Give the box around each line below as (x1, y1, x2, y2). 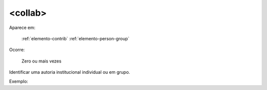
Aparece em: (9, 25, 36, 30)
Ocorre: (9, 47, 25, 53)
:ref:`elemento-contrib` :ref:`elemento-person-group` (21, 35, 130, 41)
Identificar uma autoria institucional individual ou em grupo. (9, 69, 131, 75)
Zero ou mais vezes (21, 58, 62, 64)
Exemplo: (9, 78, 28, 84)
